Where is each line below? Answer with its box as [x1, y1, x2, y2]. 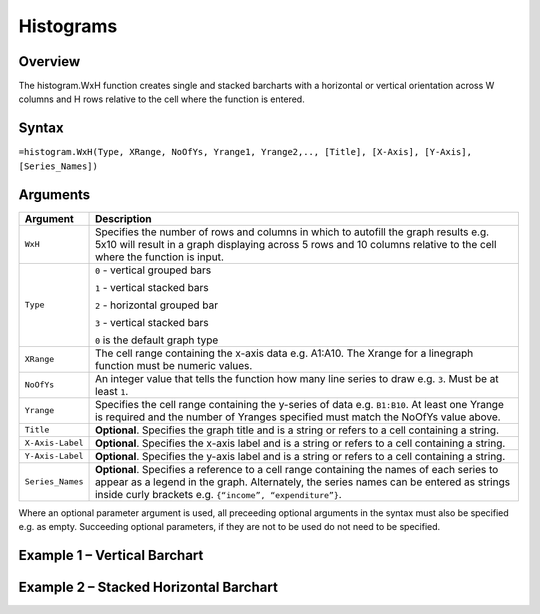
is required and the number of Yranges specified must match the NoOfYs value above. [95, 410, 501, 424]
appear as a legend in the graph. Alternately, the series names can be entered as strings [95, 475, 510, 489]
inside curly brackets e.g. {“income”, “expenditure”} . [95, 487, 342, 501]
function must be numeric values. [95, 358, 253, 372]
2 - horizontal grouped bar [95, 298, 219, 312]
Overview [18, 53, 81, 70]
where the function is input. [95, 250, 224, 264]
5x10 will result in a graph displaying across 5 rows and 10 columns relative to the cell [95, 237, 497, 251]
